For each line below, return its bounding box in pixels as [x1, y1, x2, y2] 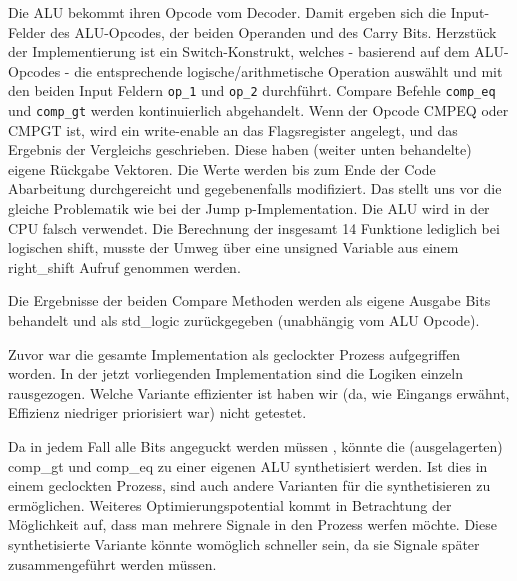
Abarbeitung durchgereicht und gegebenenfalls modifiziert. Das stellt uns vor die [8, 178, 502, 199]
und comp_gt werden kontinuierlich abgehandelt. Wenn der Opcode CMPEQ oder [8, 100, 509, 121]
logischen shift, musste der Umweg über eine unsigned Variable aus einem [8, 237, 459, 258]
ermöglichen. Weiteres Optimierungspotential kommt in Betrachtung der [8, 494, 452, 515]
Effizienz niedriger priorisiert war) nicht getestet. [8, 402, 307, 423]
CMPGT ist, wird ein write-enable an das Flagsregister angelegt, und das [8, 119, 458, 140]
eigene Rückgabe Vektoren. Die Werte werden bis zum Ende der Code [8, 158, 436, 179]
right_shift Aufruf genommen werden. [8, 256, 241, 277]
